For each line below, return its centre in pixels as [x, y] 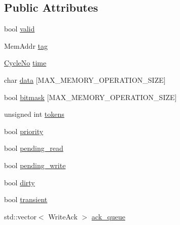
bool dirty [20, 182]
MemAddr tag [26, 45]
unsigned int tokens [34, 114]
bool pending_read [34, 148]
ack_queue [108, 216]
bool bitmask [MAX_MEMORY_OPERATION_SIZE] [91, 97]
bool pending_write [35, 165]
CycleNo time [25, 63]
